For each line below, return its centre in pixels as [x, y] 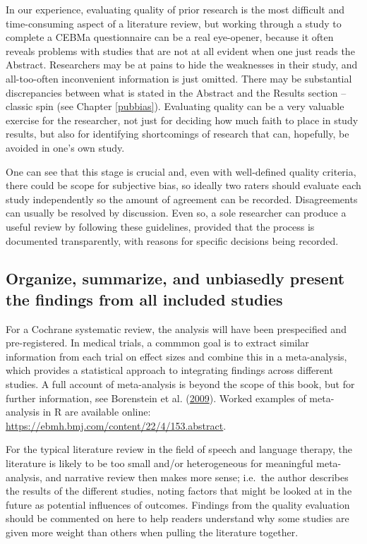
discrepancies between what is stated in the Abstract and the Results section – [176, 92]
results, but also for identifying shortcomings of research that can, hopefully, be [178, 134]
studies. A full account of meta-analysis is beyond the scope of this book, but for [180, 384]
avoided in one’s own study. [65, 147]
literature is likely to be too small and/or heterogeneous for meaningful [160, 463]
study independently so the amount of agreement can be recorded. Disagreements [182, 199]
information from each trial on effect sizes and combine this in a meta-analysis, [176, 356]
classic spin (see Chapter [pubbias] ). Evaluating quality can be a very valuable [175, 106]
